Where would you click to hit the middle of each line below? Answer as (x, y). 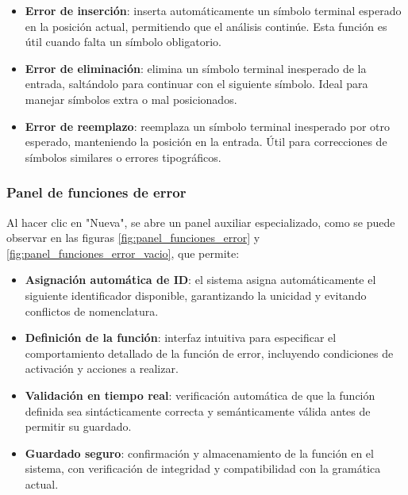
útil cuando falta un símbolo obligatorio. (123, 42)
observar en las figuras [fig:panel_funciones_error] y (133, 238)
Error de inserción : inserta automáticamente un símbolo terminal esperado (213, 10)
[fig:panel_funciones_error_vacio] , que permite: (123, 253)
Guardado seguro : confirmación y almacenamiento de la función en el (199, 453)
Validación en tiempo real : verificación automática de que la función (200, 395)
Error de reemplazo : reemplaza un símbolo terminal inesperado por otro (208, 126)
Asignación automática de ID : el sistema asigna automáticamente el (200, 280)
